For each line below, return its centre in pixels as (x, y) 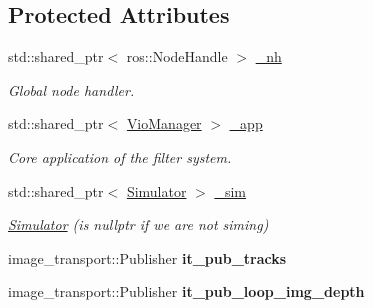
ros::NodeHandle (177, 56)
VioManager (164, 123)
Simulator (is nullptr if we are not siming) (138, 224)
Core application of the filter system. (120, 156)
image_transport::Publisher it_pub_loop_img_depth (186, 291)
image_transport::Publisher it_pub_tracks (147, 257)
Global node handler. (71, 89)
